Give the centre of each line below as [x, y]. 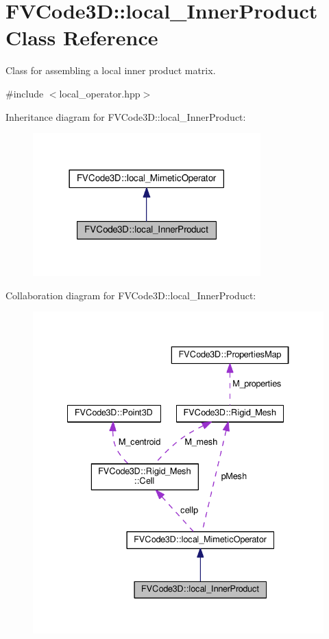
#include [25, 93]
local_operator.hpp [100, 93]
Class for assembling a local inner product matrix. [111, 70]
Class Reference [82, 37]
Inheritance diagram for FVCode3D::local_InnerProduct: [126, 116]
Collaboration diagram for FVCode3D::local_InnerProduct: [131, 295]
